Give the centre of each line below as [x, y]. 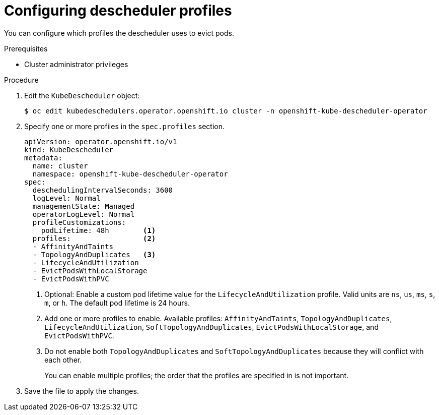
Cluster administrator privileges [76, 64]
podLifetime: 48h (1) [98, 230]
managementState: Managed [84, 206]
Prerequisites [26, 48]
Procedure [21, 80]
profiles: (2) [94, 238]
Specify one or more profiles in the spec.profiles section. [125, 126]
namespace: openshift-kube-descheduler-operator [130, 174]
